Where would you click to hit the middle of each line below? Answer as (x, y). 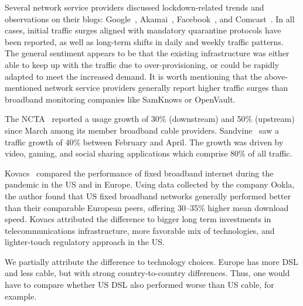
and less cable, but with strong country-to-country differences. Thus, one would (147, 273)
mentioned (23, 88)
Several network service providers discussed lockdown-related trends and (135, 7)
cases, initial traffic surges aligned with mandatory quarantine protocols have (143, 30)
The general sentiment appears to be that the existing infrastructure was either (147, 53)
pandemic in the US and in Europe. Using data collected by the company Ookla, (150, 184)
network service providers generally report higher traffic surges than (166, 88)
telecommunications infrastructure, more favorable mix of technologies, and (140, 230)
